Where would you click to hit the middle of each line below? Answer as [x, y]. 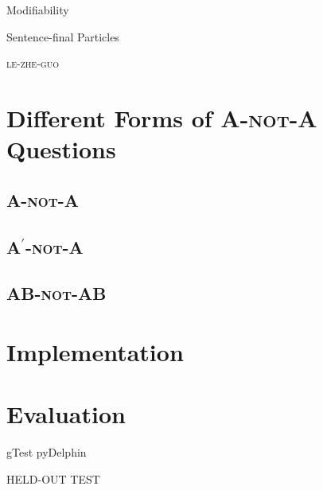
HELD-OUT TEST [53, 478]
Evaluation [66, 414]
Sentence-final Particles [63, 36]
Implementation [95, 351]
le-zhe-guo [33, 63]
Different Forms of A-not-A [162, 117]
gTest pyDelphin [47, 452]
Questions [61, 149]
